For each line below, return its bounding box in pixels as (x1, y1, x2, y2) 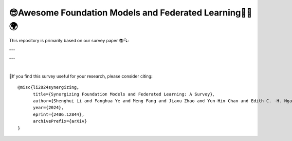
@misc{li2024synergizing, (18, 85, 80, 90)
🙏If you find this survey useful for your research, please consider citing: (9, 73, 153, 79)
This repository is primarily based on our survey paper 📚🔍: (9, 38, 129, 44)
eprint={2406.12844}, (33, 111, 85, 117)
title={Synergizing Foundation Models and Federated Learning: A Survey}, (33, 91, 216, 97)
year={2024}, (33, 105, 64, 110)
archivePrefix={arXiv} (33, 119, 87, 124)
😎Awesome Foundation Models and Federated (9, 7, 202, 18)
